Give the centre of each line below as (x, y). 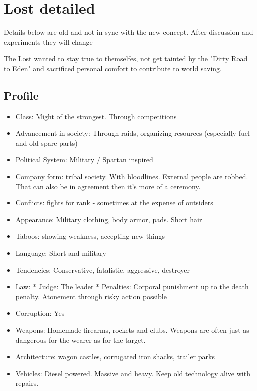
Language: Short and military (61, 253)
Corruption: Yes (40, 313)
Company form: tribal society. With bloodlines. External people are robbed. (132, 176)
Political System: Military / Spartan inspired (84, 159)
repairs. (27, 383)
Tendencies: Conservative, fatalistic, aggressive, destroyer (103, 270)
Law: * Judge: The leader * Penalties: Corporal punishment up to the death (132, 287)
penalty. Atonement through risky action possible (91, 296)
